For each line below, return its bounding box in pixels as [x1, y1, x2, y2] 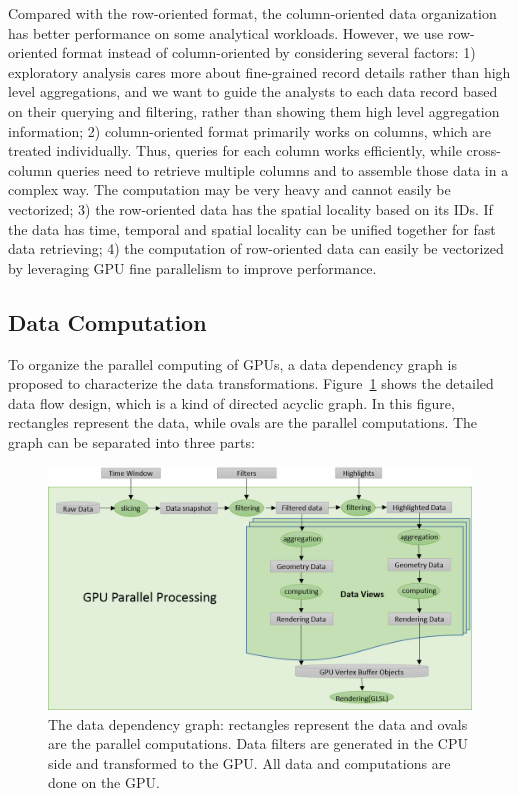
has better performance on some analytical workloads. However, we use [8, 22, 444, 43]
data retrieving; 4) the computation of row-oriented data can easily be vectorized [8, 238, 504, 259]
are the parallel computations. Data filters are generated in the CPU [48, 733, 468, 754]
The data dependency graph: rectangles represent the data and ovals [48, 713, 468, 734]
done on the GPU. [48, 772, 160, 793]
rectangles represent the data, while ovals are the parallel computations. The [8, 412, 478, 433]
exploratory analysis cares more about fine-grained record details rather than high [8, 61, 511, 82]
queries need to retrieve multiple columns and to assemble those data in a [56, 159, 509, 180]
